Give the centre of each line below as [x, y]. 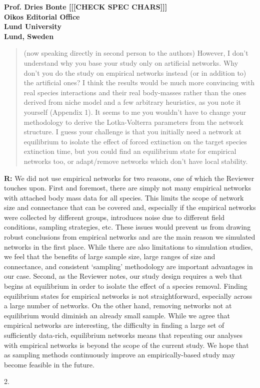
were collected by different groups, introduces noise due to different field [114, 217]
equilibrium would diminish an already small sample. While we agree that [117, 315]
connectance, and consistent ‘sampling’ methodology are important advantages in [128, 266]
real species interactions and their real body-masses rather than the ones [135, 92]
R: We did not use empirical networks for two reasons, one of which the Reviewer [129, 178]
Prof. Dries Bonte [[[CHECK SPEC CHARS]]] [86, 7]
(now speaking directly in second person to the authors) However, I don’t [136, 53]
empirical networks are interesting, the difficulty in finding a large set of [114, 325]
